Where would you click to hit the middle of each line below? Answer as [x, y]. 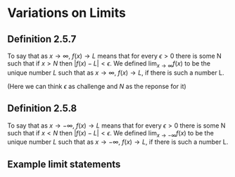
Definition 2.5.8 [42, 108]
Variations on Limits [67, 13]
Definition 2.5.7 [42, 39]
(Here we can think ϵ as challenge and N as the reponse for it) [97, 86]
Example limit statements [64, 164]
